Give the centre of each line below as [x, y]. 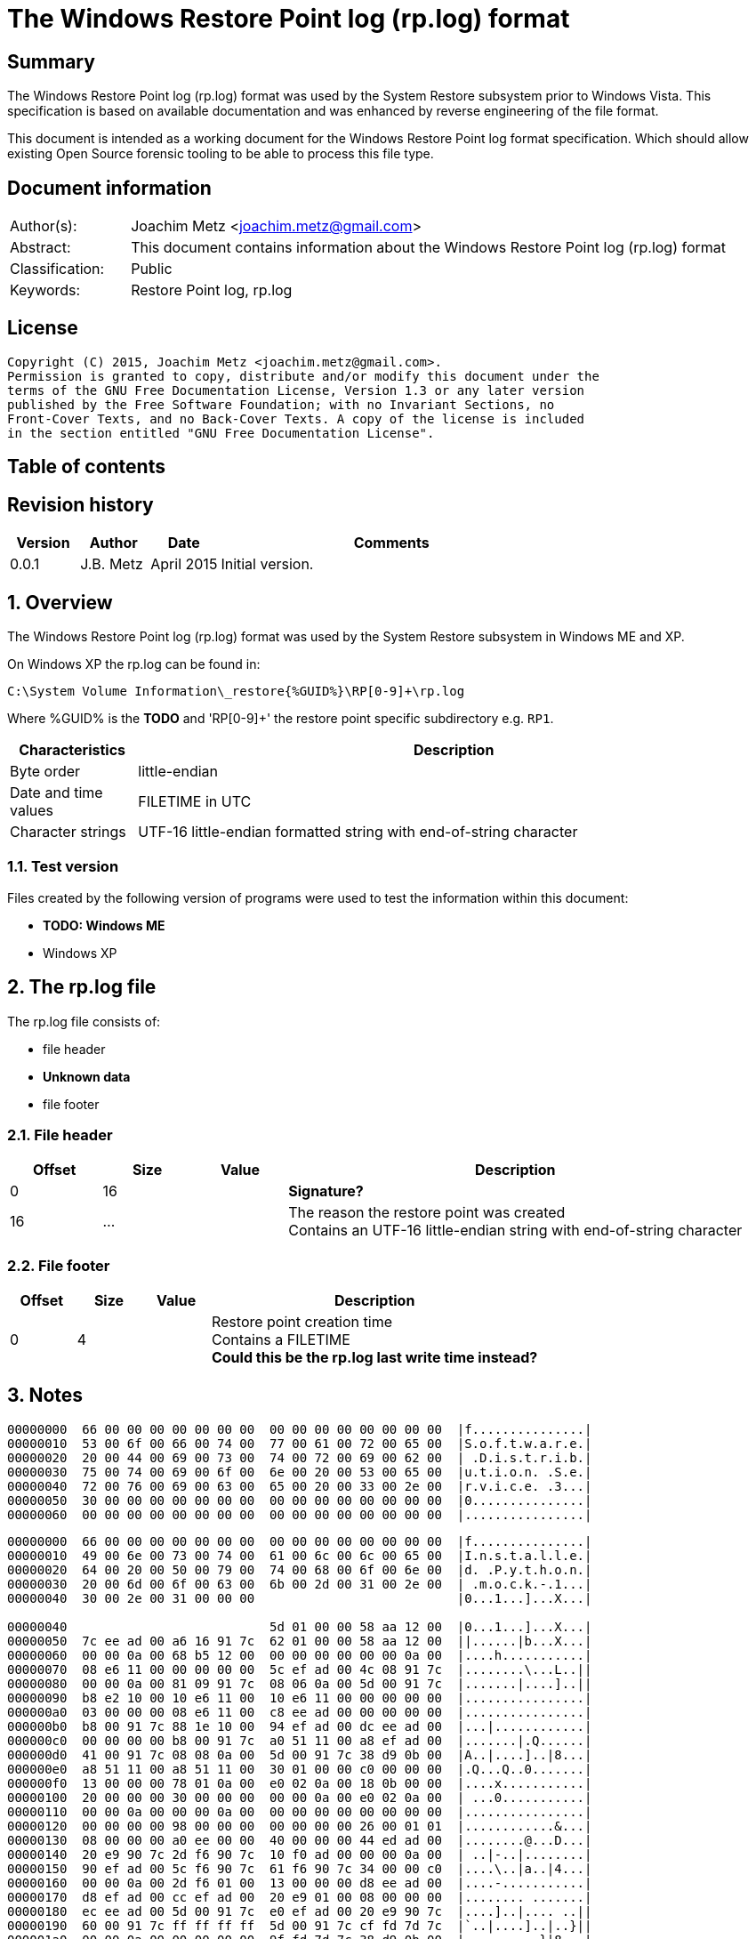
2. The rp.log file [82, 987]
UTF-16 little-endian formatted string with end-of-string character [358, 831]
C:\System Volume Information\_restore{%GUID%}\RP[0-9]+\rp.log [236, 691]
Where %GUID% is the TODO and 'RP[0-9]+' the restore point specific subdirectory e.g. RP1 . [281, 718]
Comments [391, 543]
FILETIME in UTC [195, 801]
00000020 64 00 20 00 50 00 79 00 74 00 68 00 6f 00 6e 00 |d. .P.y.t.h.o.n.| [300, 1569]
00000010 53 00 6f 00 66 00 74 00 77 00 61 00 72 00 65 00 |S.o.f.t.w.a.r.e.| [300, 1443]
